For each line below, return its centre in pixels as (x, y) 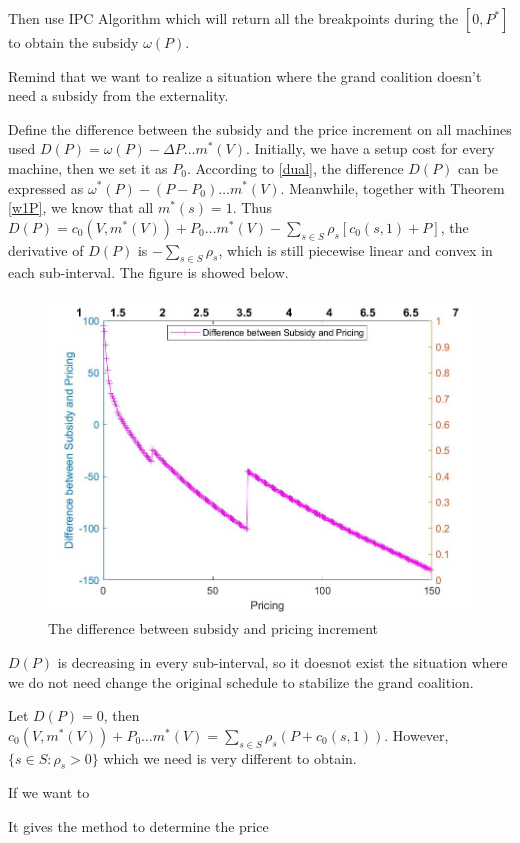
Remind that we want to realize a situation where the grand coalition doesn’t (245, 75)
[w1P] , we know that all (81, 207)
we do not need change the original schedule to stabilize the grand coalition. (241, 681)
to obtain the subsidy (73, 42)
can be (478, 167)
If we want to (49, 792)
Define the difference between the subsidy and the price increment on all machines (260, 128)
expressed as (46, 187)
